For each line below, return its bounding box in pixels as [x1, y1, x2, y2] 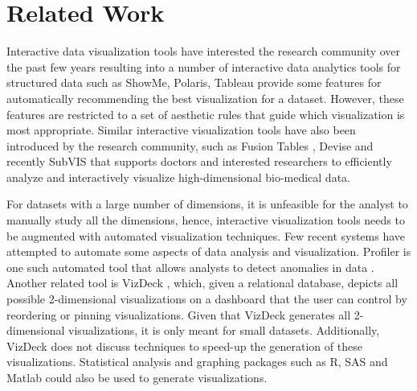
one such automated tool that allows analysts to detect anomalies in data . [6, 258, 374, 275]
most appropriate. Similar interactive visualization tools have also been [6, 121, 356, 138]
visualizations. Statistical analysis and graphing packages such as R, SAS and [6, 353, 388, 370]
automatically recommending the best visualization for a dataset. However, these [6, 89, 404, 106]
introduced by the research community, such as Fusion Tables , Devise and [6, 137, 374, 154]
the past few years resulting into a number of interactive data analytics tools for [6, 58, 401, 75]
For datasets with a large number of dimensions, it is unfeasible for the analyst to [6, 195, 408, 212]
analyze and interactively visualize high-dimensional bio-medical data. [6, 168, 350, 185]
